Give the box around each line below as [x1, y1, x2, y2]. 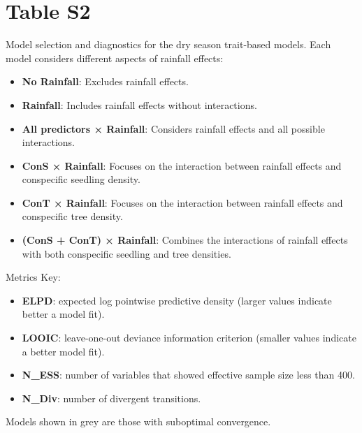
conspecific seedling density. [22, 172, 140, 186]
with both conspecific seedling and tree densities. [22, 246, 231, 260]
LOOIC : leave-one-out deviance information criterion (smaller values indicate [22, 330, 356, 345]
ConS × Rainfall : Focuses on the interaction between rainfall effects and [22, 158, 342, 173]
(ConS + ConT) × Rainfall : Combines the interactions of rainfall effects [22, 233, 348, 247]
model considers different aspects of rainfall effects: [6, 50, 224, 65]
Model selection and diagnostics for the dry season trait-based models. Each [6, 37, 331, 52]
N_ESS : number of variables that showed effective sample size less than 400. [22, 367, 355, 382]
